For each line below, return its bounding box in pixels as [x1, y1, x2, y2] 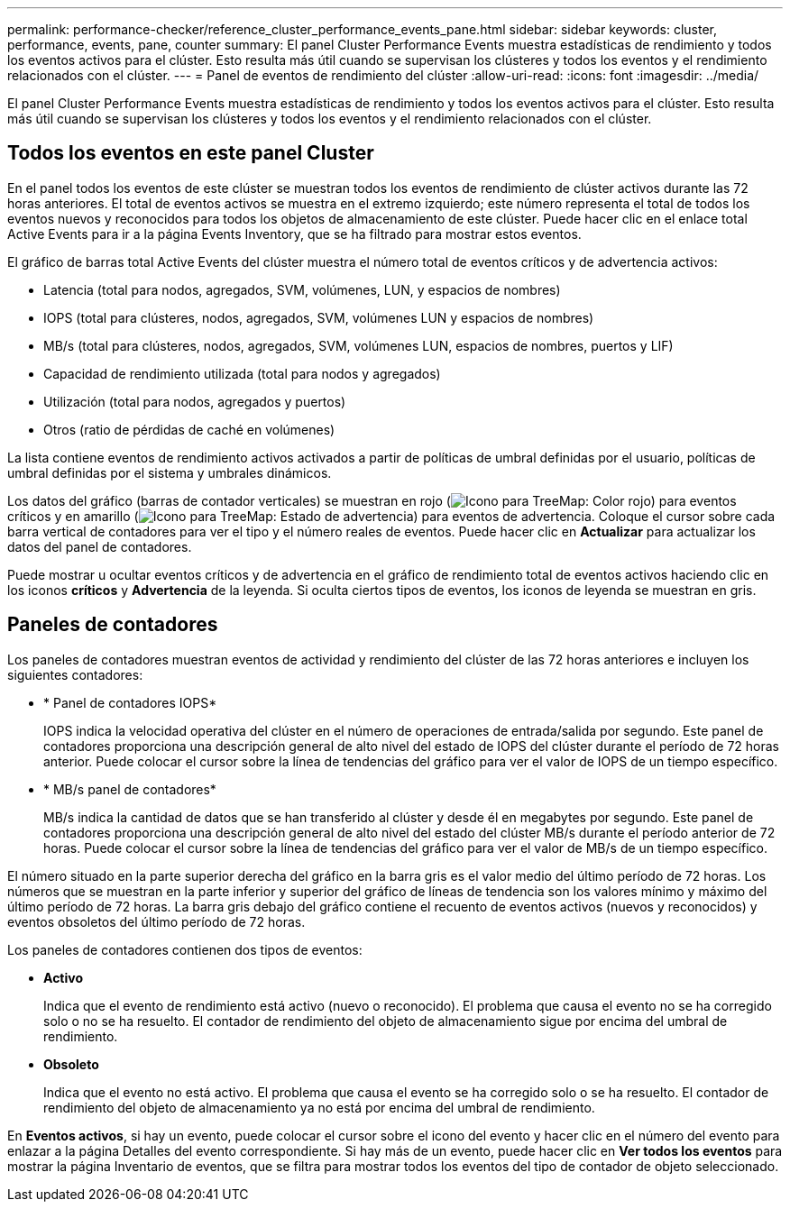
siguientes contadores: [7, 666, 143, 682]
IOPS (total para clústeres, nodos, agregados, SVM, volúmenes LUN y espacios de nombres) [43, 309, 594, 325]
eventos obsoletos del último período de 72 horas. [7, 913, 306, 930]
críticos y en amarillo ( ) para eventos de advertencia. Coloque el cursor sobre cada [7, 508, 776, 524]
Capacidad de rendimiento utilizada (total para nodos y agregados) [43, 365, 441, 381]
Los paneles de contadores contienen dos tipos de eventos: [7, 941, 363, 957]
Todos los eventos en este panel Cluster [7, 142, 374, 165]
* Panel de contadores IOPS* [43, 694, 217, 710]
